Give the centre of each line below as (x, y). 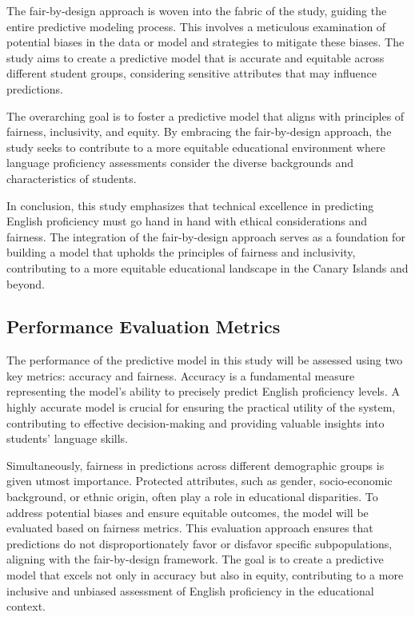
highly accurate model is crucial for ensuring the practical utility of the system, (201, 407)
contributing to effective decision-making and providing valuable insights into (196, 422)
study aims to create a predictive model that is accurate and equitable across (196, 57)
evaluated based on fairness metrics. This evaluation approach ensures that (190, 528)
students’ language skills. (67, 438)
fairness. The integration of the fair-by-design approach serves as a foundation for (206, 236)
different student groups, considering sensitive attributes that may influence (192, 73)
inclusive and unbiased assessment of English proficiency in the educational (190, 590)
